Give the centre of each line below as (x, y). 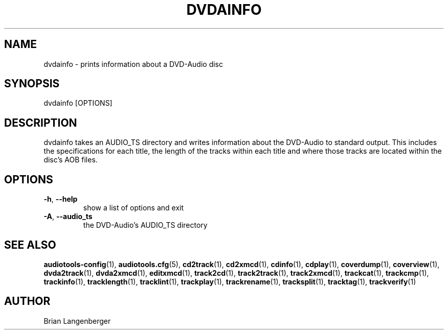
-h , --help (61, 199)
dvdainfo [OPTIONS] (78, 103)
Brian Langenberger (77, 321)
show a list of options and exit (133, 208)
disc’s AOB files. (71, 160)
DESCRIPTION (41, 123)
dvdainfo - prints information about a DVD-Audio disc (133, 64)
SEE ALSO (30, 245)
